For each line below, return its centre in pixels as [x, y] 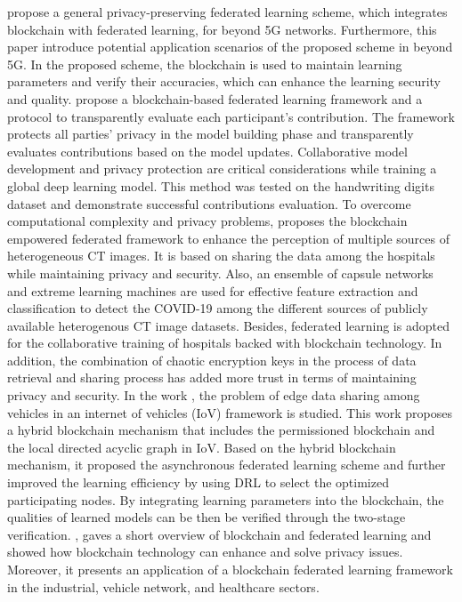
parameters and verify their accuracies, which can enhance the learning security [224, 81]
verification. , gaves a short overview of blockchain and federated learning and [219, 534]
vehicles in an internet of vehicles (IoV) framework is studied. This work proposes [230, 412]
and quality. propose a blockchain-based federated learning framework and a [215, 98]
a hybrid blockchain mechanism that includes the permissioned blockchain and [221, 430]
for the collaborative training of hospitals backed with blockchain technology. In [225, 343]
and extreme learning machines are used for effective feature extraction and [213, 290]
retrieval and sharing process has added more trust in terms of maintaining [212, 377]
